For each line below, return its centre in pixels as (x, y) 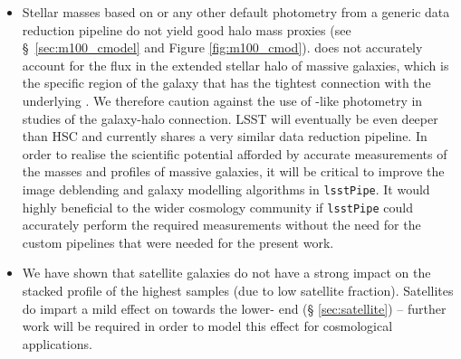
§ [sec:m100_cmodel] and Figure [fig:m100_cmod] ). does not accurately (222, 47)
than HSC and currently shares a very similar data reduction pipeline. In (225, 136)
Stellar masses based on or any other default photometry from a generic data (236, 12)
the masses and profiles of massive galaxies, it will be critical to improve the (233, 171)
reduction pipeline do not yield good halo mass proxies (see (187, 29)
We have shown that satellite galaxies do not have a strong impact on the (226, 273)
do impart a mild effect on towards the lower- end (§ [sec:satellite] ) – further (234, 308)
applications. (57, 343)
